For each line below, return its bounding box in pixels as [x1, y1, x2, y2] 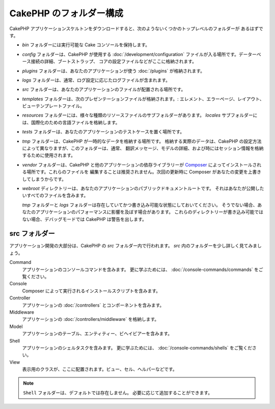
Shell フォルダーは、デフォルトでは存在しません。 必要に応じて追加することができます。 [23, 390, 213, 396]
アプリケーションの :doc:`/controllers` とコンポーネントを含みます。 [22, 302, 164, 308]
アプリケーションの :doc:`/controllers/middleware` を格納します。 [22, 316, 159, 322]
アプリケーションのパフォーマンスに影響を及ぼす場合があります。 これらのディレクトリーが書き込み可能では [35, 209, 263, 215]
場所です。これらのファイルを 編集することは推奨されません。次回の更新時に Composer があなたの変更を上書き [26, 169, 262, 175]
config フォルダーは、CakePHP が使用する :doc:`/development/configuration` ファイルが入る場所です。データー [22, 51, 257, 57]
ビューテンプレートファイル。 [22, 103, 85, 109]
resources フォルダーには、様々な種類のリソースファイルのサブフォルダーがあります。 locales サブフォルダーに [22, 112, 258, 118]
